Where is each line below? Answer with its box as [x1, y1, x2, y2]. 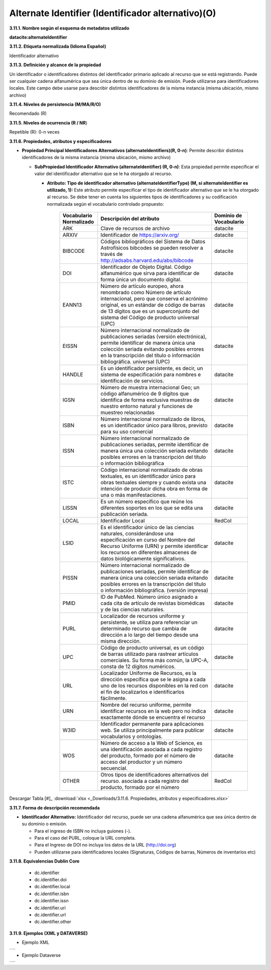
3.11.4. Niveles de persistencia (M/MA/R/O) [9, 101, 101, 107]
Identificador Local [100, 517, 145, 524]
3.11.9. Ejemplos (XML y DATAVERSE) [9, 930, 88, 936]
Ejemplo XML [22, 939, 50, 945]
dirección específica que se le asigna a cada [100, 676, 206, 683]
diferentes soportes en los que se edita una [100, 504, 203, 511]
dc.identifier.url [34, 912, 66, 918]
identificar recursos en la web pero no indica [100, 708, 206, 715]
